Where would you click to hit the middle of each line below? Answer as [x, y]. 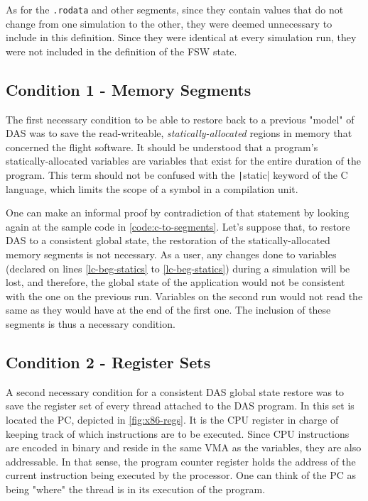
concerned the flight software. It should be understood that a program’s [162, 147]
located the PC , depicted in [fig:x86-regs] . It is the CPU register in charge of [172, 419]
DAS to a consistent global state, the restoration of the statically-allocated [168, 240]
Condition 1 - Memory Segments [129, 89]
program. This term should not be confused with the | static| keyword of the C [177, 175]
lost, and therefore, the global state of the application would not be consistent [175, 282]
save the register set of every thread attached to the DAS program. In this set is [180, 406]
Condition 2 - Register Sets [108, 362]
